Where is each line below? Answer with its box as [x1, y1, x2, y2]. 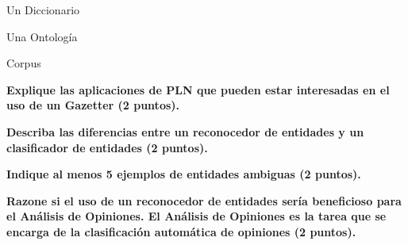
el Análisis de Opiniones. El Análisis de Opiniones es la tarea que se [6, 208, 387, 224]
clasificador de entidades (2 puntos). [6, 139, 208, 155]
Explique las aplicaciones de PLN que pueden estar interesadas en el [6, 81, 390, 98]
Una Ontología [6, 28, 78, 44]
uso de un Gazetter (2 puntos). [6, 97, 180, 113]
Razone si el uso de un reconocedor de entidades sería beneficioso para [6, 192, 402, 209]
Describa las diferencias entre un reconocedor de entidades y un [6, 123, 364, 140]
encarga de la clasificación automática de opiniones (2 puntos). [6, 223, 356, 239]
